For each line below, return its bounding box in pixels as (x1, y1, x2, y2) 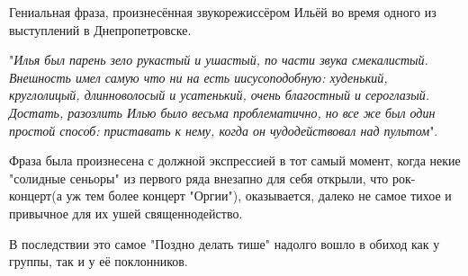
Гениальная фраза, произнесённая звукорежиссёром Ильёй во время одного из (9, 3, 436, 21)
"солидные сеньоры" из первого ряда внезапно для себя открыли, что (9, 168, 389, 187)
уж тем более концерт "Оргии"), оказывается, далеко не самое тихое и (66, 186, 452, 205)
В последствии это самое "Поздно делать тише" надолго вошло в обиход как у (9, 234, 440, 253)
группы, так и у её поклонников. (9, 252, 188, 271)
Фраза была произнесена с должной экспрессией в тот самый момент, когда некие (9, 151, 461, 170)
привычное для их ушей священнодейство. (9, 203, 243, 222)
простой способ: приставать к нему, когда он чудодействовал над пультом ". (9, 120, 438, 139)
